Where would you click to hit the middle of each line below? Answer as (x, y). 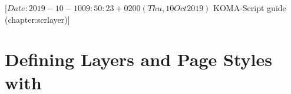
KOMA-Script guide (250, 8)
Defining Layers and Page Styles (138, 59)
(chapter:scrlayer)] (37, 19)
